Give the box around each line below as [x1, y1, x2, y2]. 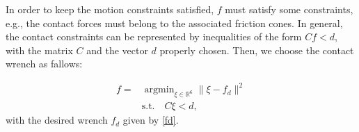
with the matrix [6, 42, 73, 57]
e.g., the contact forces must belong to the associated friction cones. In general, [6, 15, 343, 30]
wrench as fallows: [6, 56, 83, 71]
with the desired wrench [6, 113, 108, 127]
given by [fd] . [122, 113, 179, 127]
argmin [144, 85, 175, 95]
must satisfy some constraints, [225, 2, 353, 16]
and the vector [86, 42, 148, 57]
